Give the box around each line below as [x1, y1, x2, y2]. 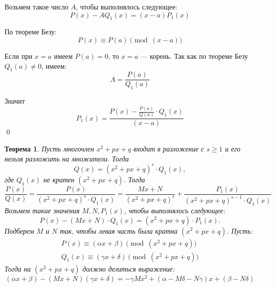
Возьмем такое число [4, 1, 69, 11]
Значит [4, 96, 25, 106]
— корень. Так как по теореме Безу [140, 50, 248, 61]
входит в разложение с [134, 143, 204, 154]
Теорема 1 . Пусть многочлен [4, 143, 94, 154]
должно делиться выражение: [82, 263, 175, 274]
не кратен [43, 174, 75, 184]
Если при [4, 50, 32, 61]
